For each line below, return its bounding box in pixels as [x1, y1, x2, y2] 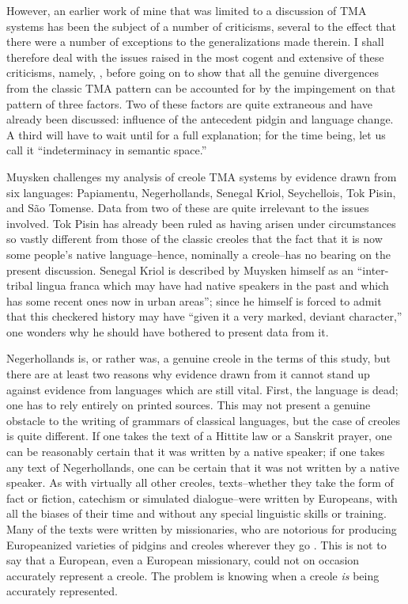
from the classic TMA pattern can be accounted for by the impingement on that [6, 79, 396, 96]
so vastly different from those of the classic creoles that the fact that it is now [6, 230, 383, 247]
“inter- [357, 261, 389, 278]
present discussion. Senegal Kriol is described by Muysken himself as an [6, 261, 354, 278]
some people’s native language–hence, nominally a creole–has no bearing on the [6, 245, 391, 262]
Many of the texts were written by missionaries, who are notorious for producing [6, 521, 397, 537]
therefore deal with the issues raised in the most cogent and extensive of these [6, 48, 384, 65]
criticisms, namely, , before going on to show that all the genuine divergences [6, 64, 379, 81]
